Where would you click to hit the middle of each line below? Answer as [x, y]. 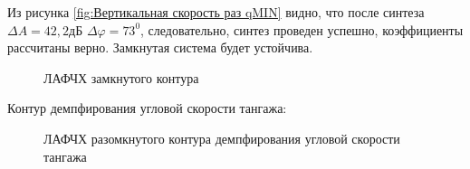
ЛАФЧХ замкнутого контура [121, 77]
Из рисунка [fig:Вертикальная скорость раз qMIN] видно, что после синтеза [216, 12]
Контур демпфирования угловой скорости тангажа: [147, 108]
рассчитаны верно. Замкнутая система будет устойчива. [160, 47]
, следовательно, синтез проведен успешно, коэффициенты [302, 29]
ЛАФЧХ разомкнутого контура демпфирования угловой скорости [222, 138]
